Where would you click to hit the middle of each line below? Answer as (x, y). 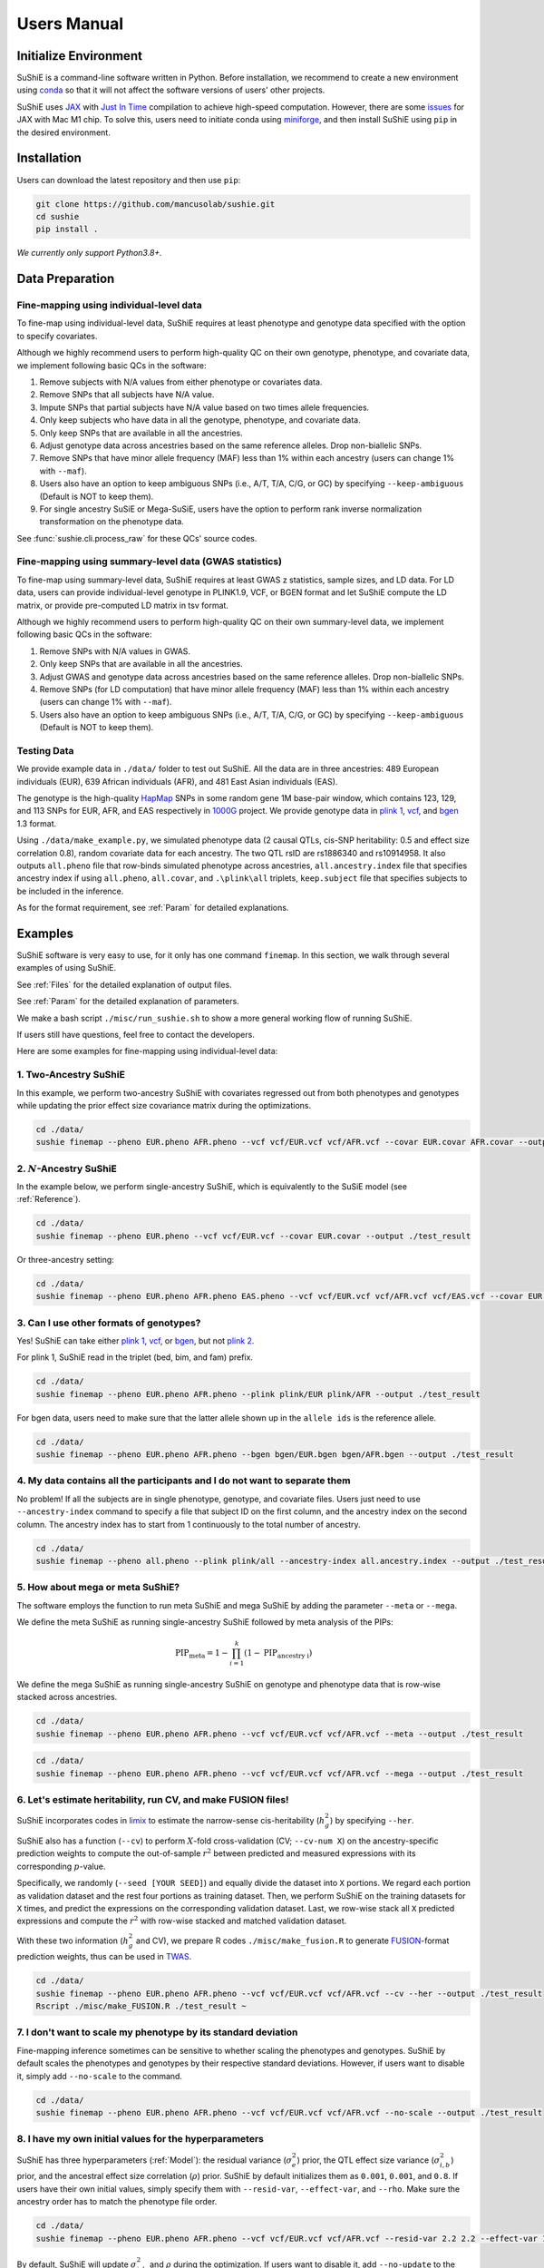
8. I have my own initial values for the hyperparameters (141, 2139)
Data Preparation (66, 279)
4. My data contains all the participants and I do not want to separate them (184, 1481)
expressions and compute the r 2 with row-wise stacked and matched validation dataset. (182, 1921)
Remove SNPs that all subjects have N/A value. (127, 395)
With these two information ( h (73, 1941)
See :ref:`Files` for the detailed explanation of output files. (124, 984)
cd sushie (58, 216)
